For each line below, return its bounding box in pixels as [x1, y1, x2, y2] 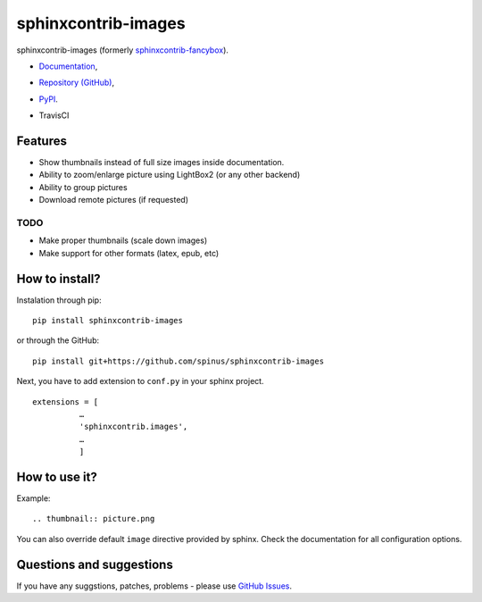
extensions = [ [32, 397, 99, 406]
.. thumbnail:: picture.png [32, 514, 155, 524]
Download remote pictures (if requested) [38, 195, 189, 205]
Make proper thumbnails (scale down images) [38, 235, 208, 246]
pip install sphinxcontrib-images [32, 315, 183, 326]
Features [16, 133, 67, 148]
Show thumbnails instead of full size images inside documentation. [38, 157, 285, 168]
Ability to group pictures [38, 181, 129, 192]
